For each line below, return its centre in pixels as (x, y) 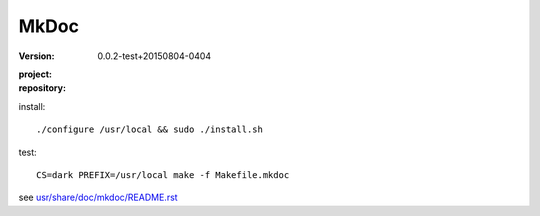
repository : (42, 88)
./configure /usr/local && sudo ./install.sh (150, 129)
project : (35, 74)
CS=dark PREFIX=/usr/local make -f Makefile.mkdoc (163, 174)
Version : (36, 56)
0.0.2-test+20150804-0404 (154, 56)
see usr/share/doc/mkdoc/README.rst (98, 197)
